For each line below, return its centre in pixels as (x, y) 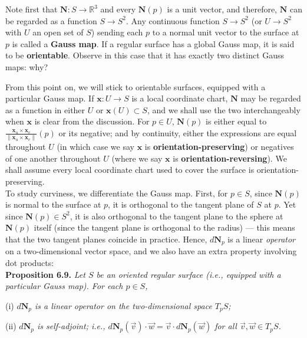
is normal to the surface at (53, 204)
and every (118, 9)
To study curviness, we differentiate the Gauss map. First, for (117, 193)
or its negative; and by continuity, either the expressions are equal (178, 132)
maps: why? (27, 66)
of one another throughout (53, 158)
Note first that (32, 9)
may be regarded (271, 98)
